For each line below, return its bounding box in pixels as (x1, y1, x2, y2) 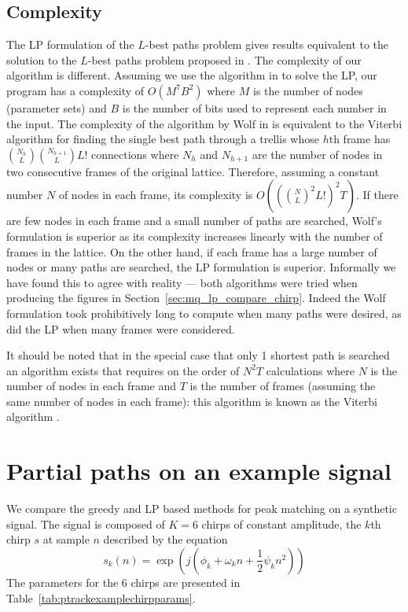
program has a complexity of (6, 82, 145, 98)
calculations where (266, 362, 355, 378)
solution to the (6, 51, 77, 68)
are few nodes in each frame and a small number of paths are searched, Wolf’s (6, 212, 382, 229)
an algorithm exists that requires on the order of (6, 362, 240, 378)
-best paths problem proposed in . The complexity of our (87, 51, 362, 68)
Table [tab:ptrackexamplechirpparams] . (6, 589, 196, 606)
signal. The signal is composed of (6, 515, 165, 532)
